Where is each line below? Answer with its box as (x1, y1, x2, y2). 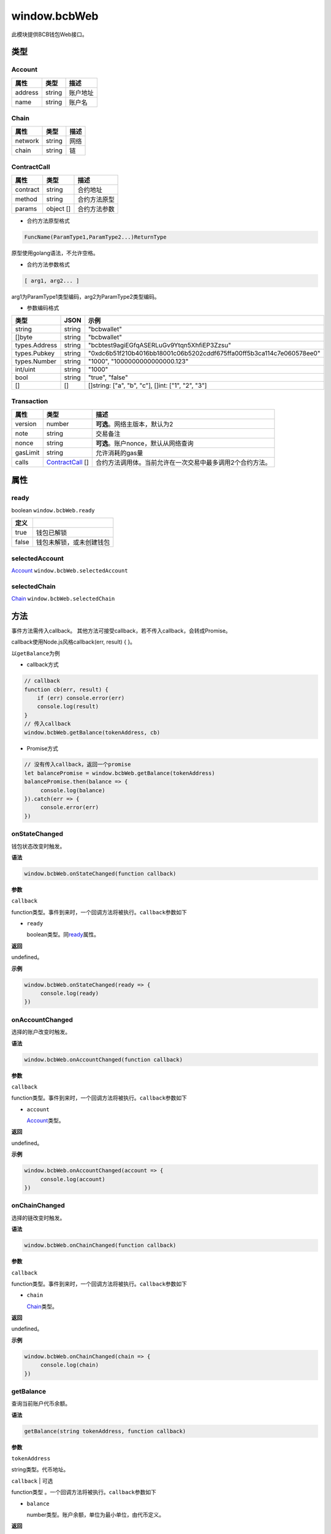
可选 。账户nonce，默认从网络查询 (95, 439, 194, 448)
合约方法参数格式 (26, 261, 70, 268)
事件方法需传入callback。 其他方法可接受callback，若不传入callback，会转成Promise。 (11, 627, 231, 634)
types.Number (15, 357, 57, 366)
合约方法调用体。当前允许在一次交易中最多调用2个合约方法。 (95, 458, 272, 467)
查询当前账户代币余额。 (11, 1400, 70, 1408)
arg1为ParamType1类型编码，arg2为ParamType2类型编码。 (11, 293, 160, 300)
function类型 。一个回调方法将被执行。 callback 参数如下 (11, 1489, 156, 1496)
